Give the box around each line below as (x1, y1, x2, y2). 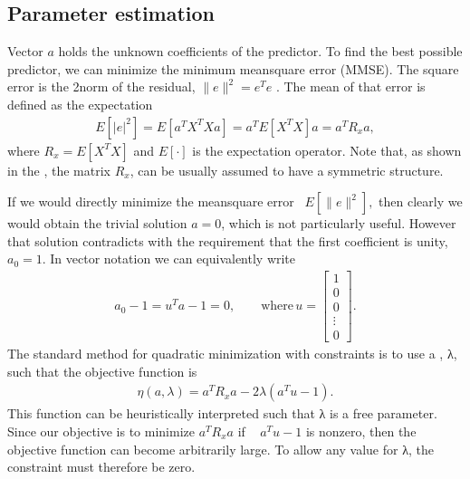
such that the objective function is (7, 361, 197, 380)
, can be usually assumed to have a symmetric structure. (129, 160, 444, 179)
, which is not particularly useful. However (221, 214, 456, 233)
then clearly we (379, 192, 463, 211)
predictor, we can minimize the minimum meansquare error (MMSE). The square (7, 59, 459, 78)
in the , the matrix (7, 160, 110, 179)
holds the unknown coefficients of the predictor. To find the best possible (58, 42, 463, 61)
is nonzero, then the (305, 421, 417, 440)
